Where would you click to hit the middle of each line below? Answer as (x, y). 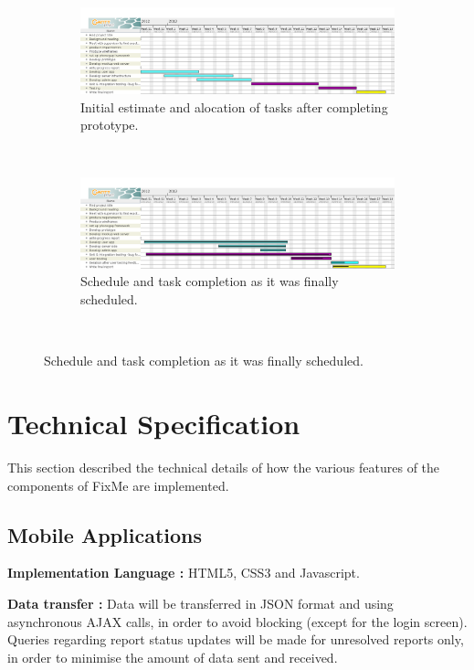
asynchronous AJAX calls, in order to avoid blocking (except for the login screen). (237, 621)
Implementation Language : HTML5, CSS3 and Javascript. (184, 573)
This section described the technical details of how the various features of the (224, 467)
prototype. (110, 125)
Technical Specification (154, 424)
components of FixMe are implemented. (118, 485)
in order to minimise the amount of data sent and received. (173, 657)
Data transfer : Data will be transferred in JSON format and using (200, 603)
